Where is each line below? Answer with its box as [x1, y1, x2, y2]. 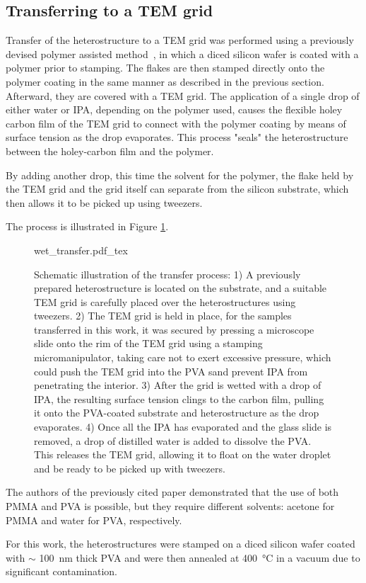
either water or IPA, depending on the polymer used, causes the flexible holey [6, 102, 343, 117]
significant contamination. [6, 564, 117, 579]
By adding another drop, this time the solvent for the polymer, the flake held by [6, 167, 354, 182]
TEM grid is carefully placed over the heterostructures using [34, 294, 296, 309]
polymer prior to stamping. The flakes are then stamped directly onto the [6, 60, 325, 75]
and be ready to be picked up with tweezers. [34, 460, 225, 475]
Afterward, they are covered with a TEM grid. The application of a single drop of [6, 88, 360, 103]
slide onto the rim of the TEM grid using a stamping [34, 336, 263, 351]
